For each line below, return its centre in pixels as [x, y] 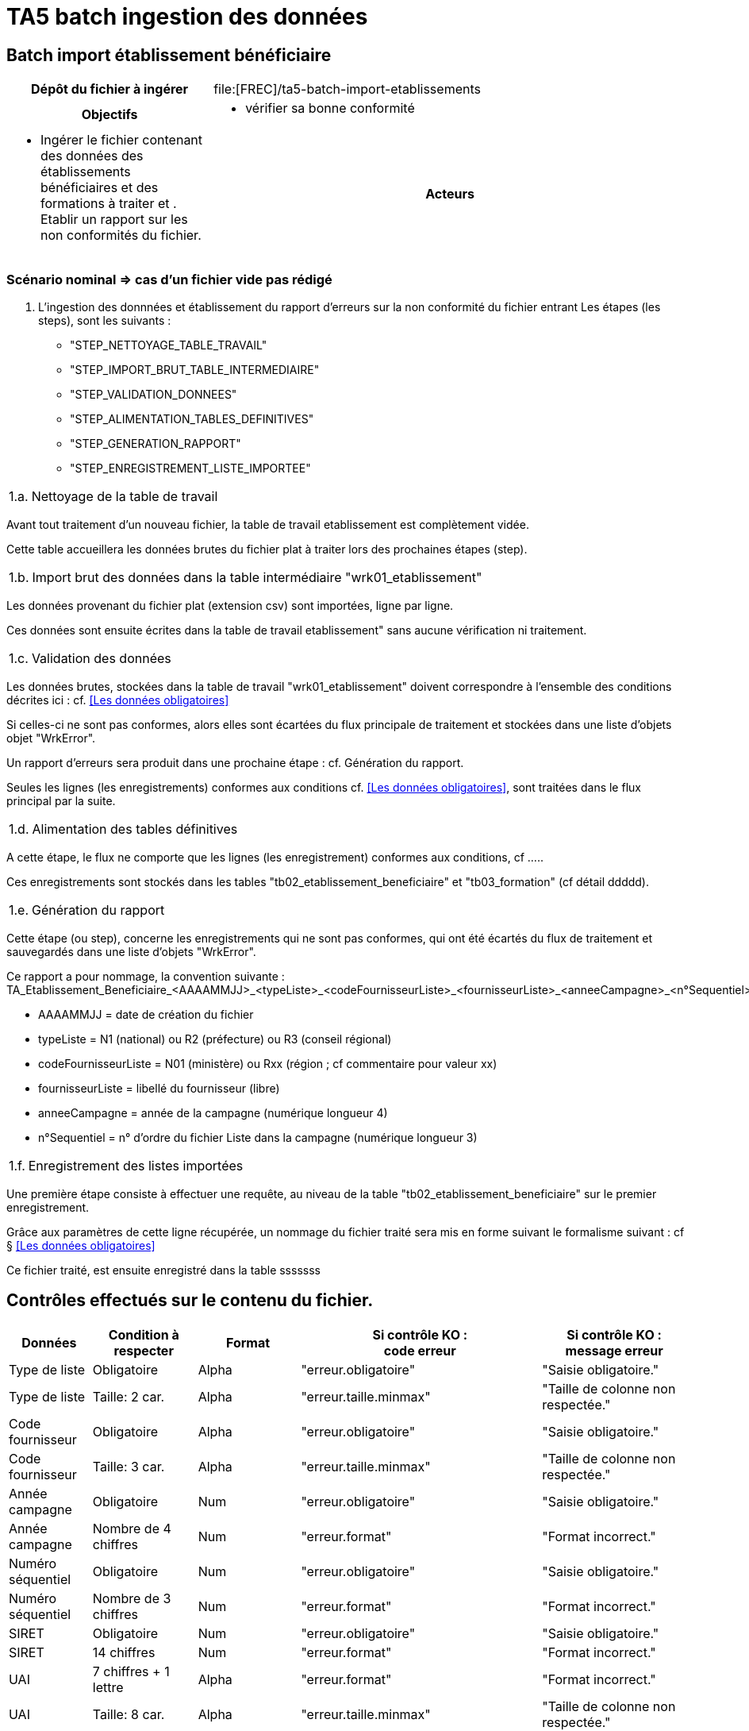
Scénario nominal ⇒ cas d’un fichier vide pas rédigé [169, 279]
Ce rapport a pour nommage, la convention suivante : [146, 976]
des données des [92, 156]
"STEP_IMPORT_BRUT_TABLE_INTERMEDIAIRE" [195, 369]
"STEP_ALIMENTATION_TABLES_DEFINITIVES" [192, 418]
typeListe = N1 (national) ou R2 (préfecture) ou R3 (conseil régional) [215, 1039]
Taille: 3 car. [129, 1466]
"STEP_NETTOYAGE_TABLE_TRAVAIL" [169, 345]
